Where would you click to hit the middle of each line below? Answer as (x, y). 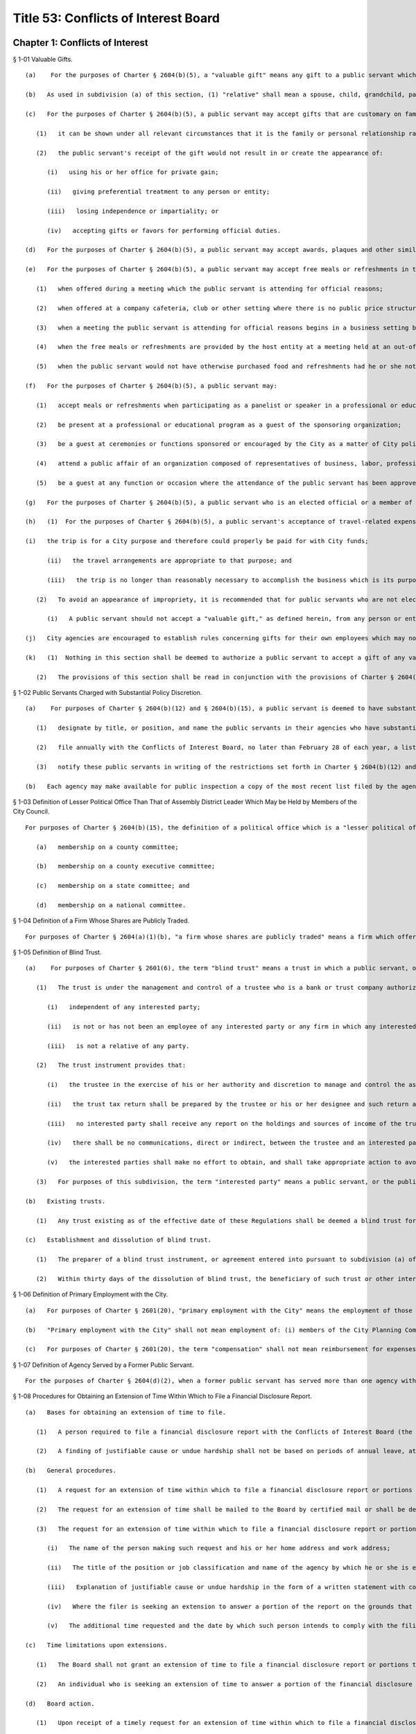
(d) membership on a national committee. (111, 905)
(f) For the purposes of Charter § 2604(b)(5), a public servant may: (151, 386)
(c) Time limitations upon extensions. (96, 1645)
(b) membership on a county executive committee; (125, 866)
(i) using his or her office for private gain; (133, 172)
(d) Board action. (60, 1703)
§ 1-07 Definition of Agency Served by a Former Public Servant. (103, 1365)
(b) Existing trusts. (66, 1201)
